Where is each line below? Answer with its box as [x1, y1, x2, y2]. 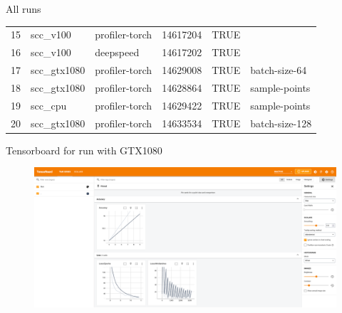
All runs [6, 1, 41, 16]
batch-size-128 [250, 115, 312, 130]
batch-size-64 [250, 63, 307, 78]
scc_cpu [31, 97, 67, 112]
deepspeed [95, 45, 140, 60]
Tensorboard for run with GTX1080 [6, 142, 162, 157]
